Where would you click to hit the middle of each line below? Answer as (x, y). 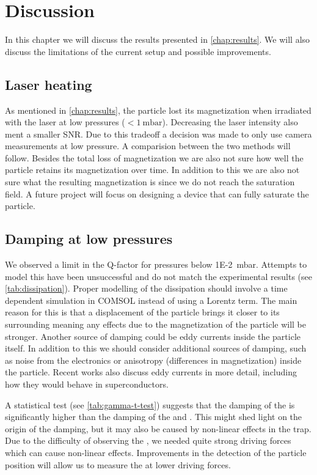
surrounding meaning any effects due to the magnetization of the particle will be (155, 324)
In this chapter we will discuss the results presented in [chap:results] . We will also (158, 39)
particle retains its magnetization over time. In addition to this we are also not (152, 170)
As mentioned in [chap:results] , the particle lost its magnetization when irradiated (158, 110)
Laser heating (49, 84)
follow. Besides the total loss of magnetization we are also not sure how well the (154, 157)
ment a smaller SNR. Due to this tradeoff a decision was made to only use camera (158, 134)
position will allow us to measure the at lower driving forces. (118, 464)
